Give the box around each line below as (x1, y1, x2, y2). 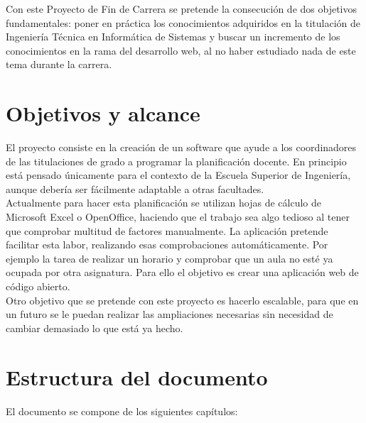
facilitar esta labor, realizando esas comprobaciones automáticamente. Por (6, 237, 328, 252)
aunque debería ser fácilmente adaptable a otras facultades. (6, 181, 264, 196)
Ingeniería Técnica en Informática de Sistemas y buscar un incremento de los (6, 29, 340, 44)
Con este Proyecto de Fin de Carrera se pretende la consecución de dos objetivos (6, 1, 357, 16)
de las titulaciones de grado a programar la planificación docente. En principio (6, 153, 347, 168)
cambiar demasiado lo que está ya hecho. (6, 320, 183, 335)
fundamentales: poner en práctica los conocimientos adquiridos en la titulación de (6, 15, 360, 30)
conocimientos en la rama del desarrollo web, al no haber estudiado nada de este (6, 43, 356, 57)
